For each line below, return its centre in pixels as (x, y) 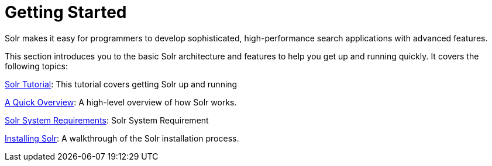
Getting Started (66, 12)
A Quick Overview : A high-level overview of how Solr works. (121, 102)
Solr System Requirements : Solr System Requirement (107, 120)
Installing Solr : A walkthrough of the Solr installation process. (122, 138)
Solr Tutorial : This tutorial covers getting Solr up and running (121, 84)
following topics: (36, 66)
